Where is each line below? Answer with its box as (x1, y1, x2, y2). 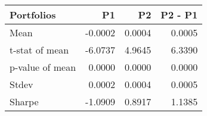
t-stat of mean (10, 43, 69, 57)
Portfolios (10, 8, 56, 21)
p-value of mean (10, 60, 76, 74)
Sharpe (10, 95, 39, 108)
